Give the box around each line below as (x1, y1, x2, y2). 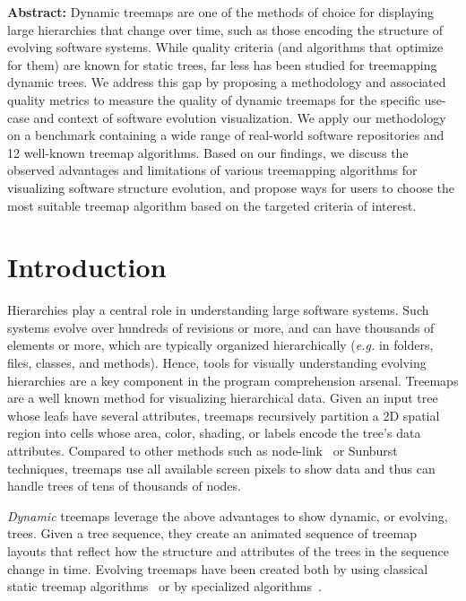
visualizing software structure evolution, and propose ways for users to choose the (7, 178, 454, 196)
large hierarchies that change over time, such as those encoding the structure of (7, 20, 443, 39)
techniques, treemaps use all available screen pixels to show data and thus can (7, 458, 436, 477)
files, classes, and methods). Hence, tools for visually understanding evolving (7, 353, 427, 372)
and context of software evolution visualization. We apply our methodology (33, 108, 446, 126)
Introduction (7, 248, 167, 285)
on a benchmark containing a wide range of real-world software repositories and (7, 126, 444, 144)
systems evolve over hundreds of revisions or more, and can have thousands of (7, 318, 435, 336)
